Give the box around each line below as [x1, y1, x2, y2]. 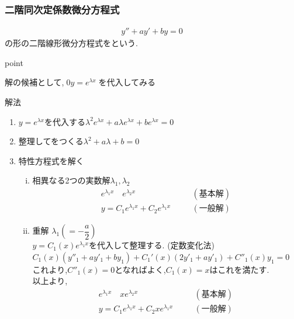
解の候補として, [5, 76, 64, 88]
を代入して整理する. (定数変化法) [89, 239, 215, 251]
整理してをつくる [18, 135, 84, 147]
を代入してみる [98, 76, 156, 88]
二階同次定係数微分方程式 [5, 2, 120, 16]
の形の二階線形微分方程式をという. [5, 37, 138, 49]
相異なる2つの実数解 [32, 174, 110, 186]
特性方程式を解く [18, 154, 84, 167]
